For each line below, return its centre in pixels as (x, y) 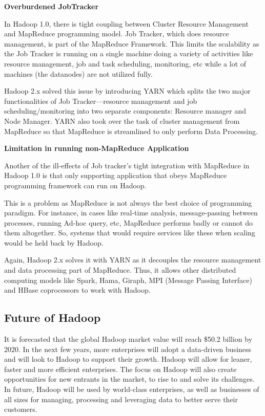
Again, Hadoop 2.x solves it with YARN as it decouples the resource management (133, 260)
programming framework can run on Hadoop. (75, 185)
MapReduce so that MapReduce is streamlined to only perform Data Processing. (131, 131)
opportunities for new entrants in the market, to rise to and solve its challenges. (129, 379)
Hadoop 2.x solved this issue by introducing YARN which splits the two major (127, 91)
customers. (21, 409)
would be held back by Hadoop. (54, 242)
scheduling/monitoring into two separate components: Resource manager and (125, 111)
